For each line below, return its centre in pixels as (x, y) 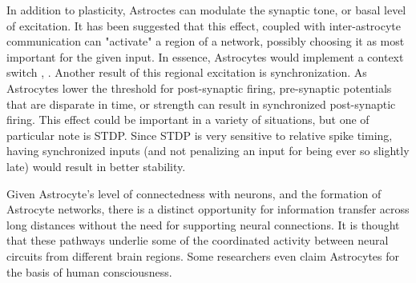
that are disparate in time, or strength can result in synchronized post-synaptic (201, 104)
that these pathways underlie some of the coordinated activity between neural (198, 240)
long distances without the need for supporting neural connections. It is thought (203, 224)
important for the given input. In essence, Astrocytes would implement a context (205, 56)
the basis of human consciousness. (89, 271)
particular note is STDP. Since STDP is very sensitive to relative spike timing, (200, 135)
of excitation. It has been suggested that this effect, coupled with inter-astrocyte (204, 25)
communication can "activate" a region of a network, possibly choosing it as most (206, 41)
